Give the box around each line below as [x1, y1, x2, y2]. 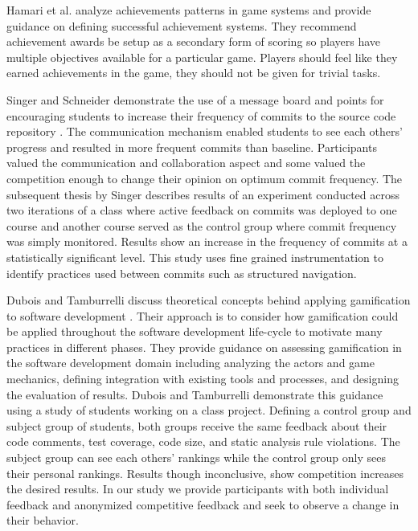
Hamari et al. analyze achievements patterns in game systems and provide [6, 2, 371, 18]
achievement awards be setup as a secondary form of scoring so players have [6, 33, 380, 50]
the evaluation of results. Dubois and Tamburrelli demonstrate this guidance [6, 386, 383, 402]
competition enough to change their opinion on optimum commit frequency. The [6, 170, 403, 186]
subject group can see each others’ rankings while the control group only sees [6, 449, 386, 466]
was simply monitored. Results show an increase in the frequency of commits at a [6, 233, 408, 250]
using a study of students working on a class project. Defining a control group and [6, 402, 412, 419]
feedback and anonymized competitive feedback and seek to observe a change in [6, 496, 400, 513]
